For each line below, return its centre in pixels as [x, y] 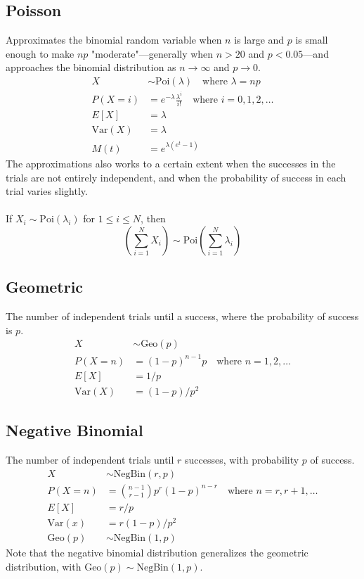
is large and [259, 40]
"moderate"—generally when [152, 53]
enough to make [40, 53]
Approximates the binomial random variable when [114, 40]
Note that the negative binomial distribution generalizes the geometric [157, 553]
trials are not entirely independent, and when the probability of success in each [176, 177]
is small [312, 40]
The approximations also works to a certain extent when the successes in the [171, 164]
